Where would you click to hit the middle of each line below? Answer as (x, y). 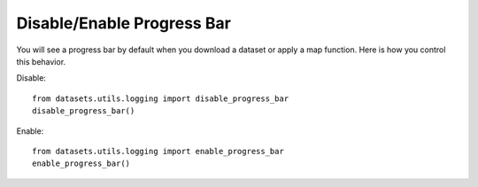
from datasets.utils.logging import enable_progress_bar (158, 151)
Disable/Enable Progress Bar (124, 23)
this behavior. (41, 61)
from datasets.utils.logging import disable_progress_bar (161, 98)
